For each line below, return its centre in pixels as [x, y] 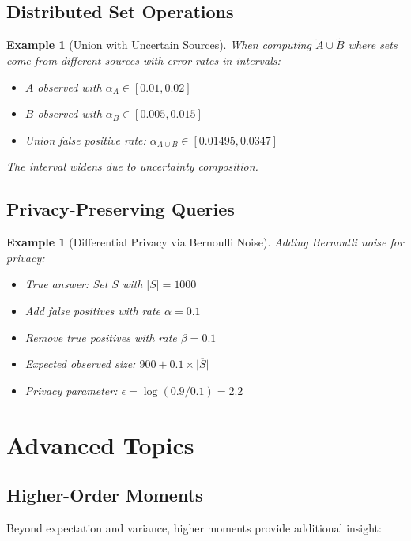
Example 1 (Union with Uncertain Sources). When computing [159, 45]
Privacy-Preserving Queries [121, 209]
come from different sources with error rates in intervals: [143, 60]
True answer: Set [66, 284]
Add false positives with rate [93, 310]
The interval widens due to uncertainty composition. [132, 166]
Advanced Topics [100, 444]
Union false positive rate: [85, 139]
